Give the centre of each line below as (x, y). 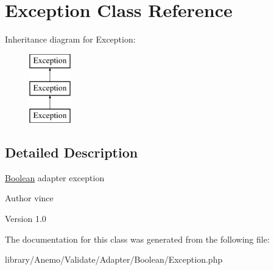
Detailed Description (72, 152)
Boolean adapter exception (55, 177)
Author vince (29, 198)
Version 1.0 (26, 219)
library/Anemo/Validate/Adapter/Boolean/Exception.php (114, 259)
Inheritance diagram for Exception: (70, 39)
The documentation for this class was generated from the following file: (137, 239)
